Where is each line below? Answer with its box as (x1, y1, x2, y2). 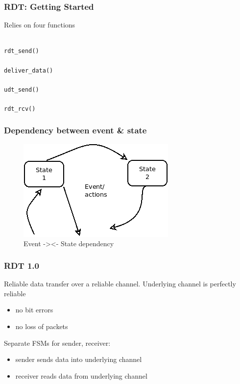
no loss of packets (15, 321, 68, 331)
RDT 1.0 (4, 259, 39, 271)
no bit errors (15, 305, 53, 315)
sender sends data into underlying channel (15, 354, 142, 364)
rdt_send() (4, 48, 39, 55)
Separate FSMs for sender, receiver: (4, 337, 111, 348)
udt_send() (4, 86, 39, 93)
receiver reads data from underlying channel (15, 370, 147, 381)
